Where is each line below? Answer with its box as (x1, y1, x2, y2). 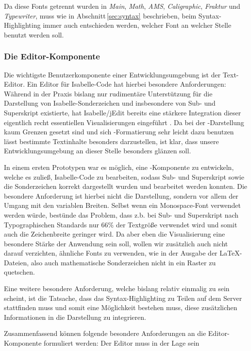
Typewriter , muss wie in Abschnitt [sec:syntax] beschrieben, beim (4, 10, 197, 20)
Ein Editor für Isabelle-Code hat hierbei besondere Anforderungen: (27, 79, 226, 89)
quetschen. (4, 267, 35, 277)
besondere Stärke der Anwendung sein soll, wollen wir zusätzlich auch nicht (4, 238, 228, 248)
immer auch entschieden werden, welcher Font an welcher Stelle (43, 20, 232, 30)
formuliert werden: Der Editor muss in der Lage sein (44, 338, 200, 348)
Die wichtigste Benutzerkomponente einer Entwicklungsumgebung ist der (4, 69, 221, 79)
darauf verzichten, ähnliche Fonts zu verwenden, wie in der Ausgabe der (4, 248, 218, 258)
